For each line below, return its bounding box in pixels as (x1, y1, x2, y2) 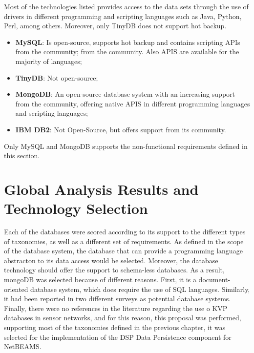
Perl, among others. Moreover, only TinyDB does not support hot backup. (4, 21, 227, 31)
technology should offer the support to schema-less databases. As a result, (4, 265, 225, 275)
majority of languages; (15, 56, 82, 66)
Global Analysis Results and (4, 179, 199, 199)
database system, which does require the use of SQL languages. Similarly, (30, 284, 250, 294)
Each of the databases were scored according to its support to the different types (4, 227, 246, 237)
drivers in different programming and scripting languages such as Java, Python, (4, 11, 242, 21)
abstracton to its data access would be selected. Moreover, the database (4, 255, 218, 265)
